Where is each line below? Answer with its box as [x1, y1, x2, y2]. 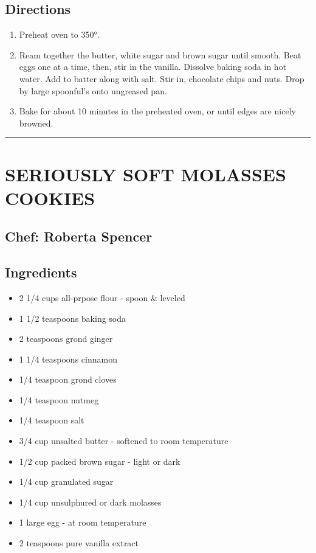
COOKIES [5, 185, 95, 210]
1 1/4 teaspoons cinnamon [19, 352, 117, 365]
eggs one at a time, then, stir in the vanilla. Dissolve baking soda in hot [19, 60, 287, 73]
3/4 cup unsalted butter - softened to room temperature [19, 434, 228, 447]
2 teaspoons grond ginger [19, 332, 113, 345]
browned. [19, 116, 53, 129]
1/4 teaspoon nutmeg [19, 393, 99, 406]
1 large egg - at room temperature [19, 516, 146, 529]
